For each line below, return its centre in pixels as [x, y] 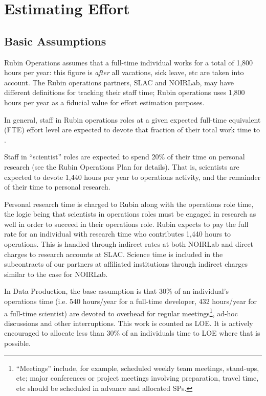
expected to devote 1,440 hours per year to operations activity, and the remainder [132, 177]
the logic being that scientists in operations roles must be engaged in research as [130, 214]
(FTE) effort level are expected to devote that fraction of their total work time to [132, 130]
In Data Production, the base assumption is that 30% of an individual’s [117, 291]
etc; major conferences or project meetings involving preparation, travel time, [137, 378]
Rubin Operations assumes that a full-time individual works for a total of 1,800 [129, 62]
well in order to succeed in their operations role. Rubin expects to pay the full [126, 224]
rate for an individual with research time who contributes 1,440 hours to [118, 234]
